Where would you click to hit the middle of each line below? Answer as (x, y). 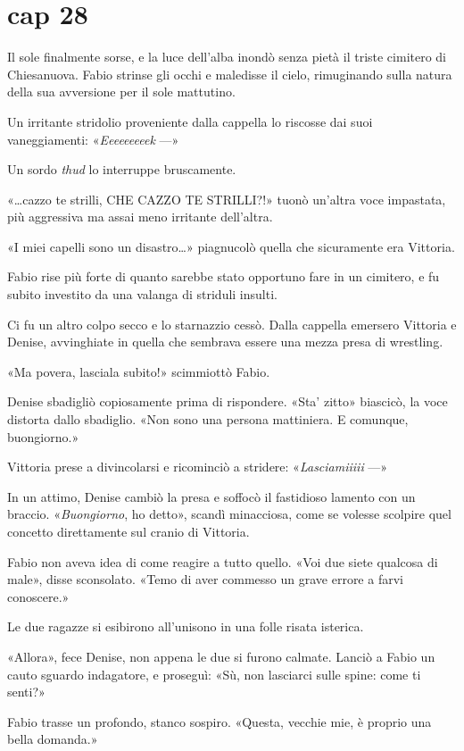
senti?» (26, 692)
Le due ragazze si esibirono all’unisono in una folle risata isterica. (186, 626)
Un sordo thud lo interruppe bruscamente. (122, 169)
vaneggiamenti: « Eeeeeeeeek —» (93, 139)
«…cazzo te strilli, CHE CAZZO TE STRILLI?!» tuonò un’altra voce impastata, (227, 199)
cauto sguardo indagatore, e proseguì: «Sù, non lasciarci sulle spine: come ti (214, 674)
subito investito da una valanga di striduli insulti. (142, 294)
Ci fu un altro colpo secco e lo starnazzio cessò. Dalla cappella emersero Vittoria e (232, 324)
